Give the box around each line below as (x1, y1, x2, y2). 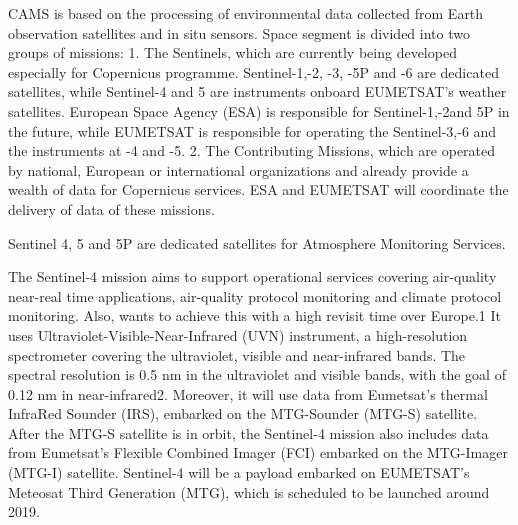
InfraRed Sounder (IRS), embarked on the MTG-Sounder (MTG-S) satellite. (8, 403, 478, 424)
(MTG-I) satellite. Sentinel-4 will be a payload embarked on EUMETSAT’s (8, 462, 470, 483)
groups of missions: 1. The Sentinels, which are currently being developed (8, 42, 457, 63)
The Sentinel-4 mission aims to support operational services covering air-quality (8, 266, 497, 287)
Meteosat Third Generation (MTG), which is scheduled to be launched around (8, 481, 490, 502)
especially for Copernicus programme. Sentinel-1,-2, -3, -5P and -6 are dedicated (8, 61, 499, 82)
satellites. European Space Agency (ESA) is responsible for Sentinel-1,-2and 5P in (8, 100, 510, 121)
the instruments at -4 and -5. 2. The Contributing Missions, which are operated (8, 140, 496, 161)
